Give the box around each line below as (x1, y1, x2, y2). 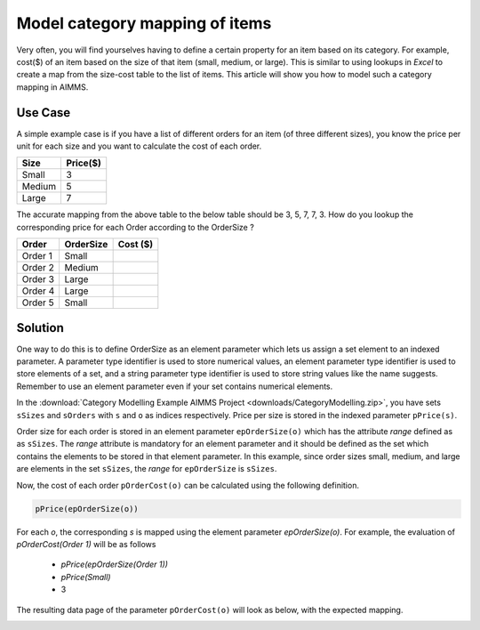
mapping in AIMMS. (16, 81, 89, 93)
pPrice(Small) (60, 571, 111, 582)
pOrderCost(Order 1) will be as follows (16, 538, 156, 549)
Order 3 (21, 273, 55, 286)
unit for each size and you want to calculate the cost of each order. (16, 141, 262, 151)
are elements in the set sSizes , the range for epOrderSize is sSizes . (16, 464, 277, 474)
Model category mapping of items (16, 13, 272, 33)
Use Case (16, 105, 71, 120)
